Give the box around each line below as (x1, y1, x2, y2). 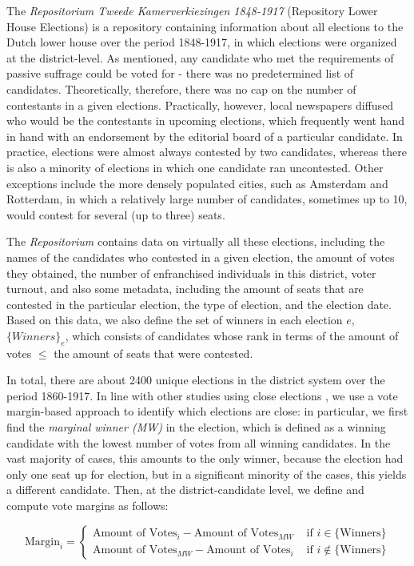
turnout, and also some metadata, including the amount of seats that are (6, 280, 364, 297)
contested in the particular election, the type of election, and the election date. (6, 295, 392, 312)
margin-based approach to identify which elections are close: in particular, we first (6, 403, 408, 419)
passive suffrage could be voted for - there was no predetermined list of (6, 65, 354, 82)
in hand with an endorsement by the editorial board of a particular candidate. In (6, 127, 403, 144)
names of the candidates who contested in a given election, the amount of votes (6, 248, 395, 265)
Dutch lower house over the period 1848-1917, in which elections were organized (6, 34, 397, 50)
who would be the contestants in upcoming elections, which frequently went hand (6, 112, 405, 129)
